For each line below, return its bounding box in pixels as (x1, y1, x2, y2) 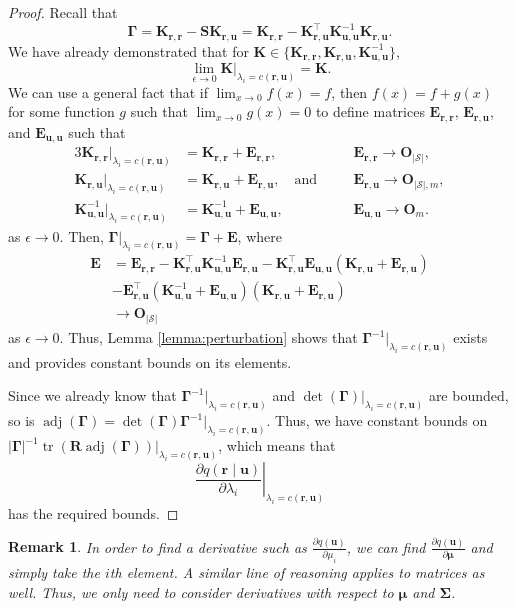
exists (453, 327, 488, 347)
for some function (8, 101, 115, 122)
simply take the (8, 562, 100, 583)
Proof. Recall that (8, 2, 118, 22)
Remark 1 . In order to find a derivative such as (8, 536, 307, 557)
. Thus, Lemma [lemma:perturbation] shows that (59, 327, 358, 347)
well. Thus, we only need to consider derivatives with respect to (8, 581, 394, 602)
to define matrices (315, 101, 425, 122)
